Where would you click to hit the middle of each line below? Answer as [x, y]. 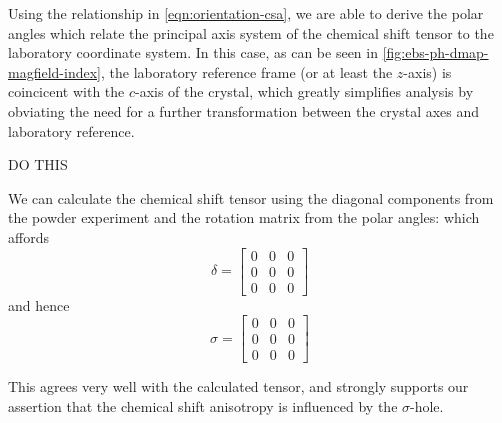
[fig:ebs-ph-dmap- [435, 52]
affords [28, 236]
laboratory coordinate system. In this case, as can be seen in [193, 52]
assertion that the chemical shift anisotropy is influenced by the [203, 405]
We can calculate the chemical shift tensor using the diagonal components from [251, 197]
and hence [39, 304]
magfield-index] [54, 71]
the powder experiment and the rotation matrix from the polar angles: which [244, 217]
